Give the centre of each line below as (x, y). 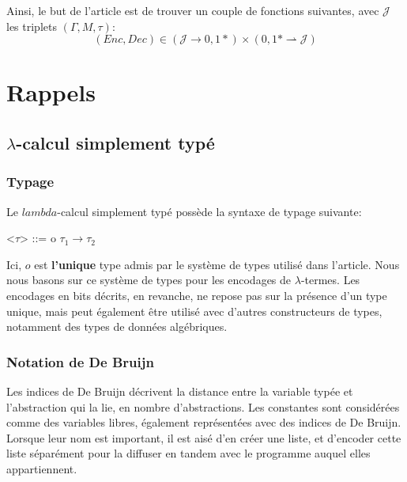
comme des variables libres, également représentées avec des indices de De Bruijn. (204, 422)
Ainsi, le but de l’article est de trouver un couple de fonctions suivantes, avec (193, 10)
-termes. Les (330, 280)
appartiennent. (42, 468)
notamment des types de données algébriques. (117, 326)
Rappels (51, 92)
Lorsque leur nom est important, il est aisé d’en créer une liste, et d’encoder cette (204, 437)
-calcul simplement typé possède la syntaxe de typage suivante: (209, 211)
